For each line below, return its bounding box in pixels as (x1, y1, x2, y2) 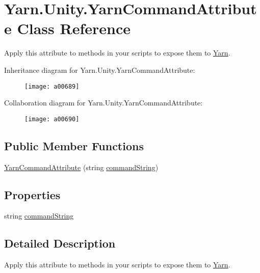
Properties (4, 186, 61, 202)
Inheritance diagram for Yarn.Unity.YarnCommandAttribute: (4, 64, 195, 75)
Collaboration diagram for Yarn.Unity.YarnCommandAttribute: (4, 97, 203, 108)
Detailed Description (4, 235, 116, 251)
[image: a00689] (24, 83, 80, 90)
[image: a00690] (24, 115, 80, 123)
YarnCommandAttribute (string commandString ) (4, 161, 159, 172)
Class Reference (17, 18, 131, 39)
